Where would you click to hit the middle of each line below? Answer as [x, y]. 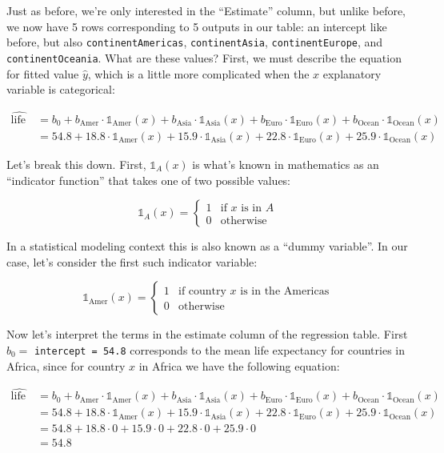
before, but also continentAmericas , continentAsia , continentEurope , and [195, 42]
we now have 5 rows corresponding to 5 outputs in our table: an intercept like [197, 26]
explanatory [352, 73]
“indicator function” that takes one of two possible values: [149, 180]
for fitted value [43, 73]
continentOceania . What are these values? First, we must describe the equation [204, 57]
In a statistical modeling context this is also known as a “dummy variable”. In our [207, 246]
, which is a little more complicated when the [198, 73]
